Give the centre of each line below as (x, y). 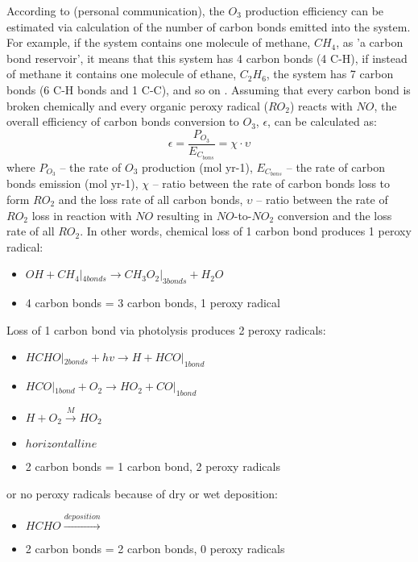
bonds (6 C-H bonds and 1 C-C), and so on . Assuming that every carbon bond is (209, 89)
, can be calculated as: (322, 121)
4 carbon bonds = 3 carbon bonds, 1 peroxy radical (153, 303)
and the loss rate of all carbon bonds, (151, 199)
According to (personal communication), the (116, 10)
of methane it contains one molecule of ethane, (122, 74)
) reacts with (321, 105)
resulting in (185, 215)
